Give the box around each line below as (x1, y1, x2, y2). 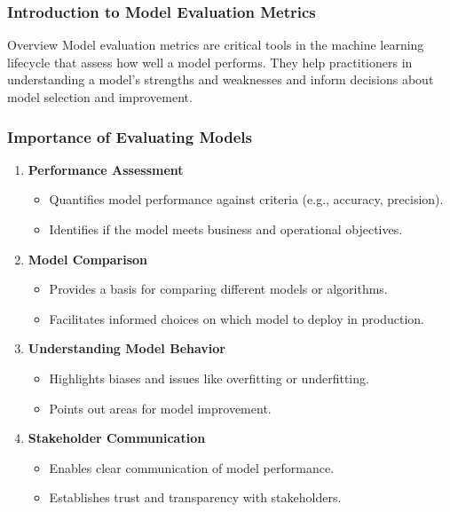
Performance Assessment (28, 160, 184, 178)
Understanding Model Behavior (28, 339, 225, 358)
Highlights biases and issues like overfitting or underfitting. (49, 368, 369, 387)
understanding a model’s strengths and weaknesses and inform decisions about (7, 70, 434, 89)
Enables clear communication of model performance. (49, 458, 335, 477)
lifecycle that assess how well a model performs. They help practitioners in (7, 52, 413, 71)
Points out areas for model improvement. (49, 398, 272, 417)
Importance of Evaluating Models (7, 125, 252, 147)
